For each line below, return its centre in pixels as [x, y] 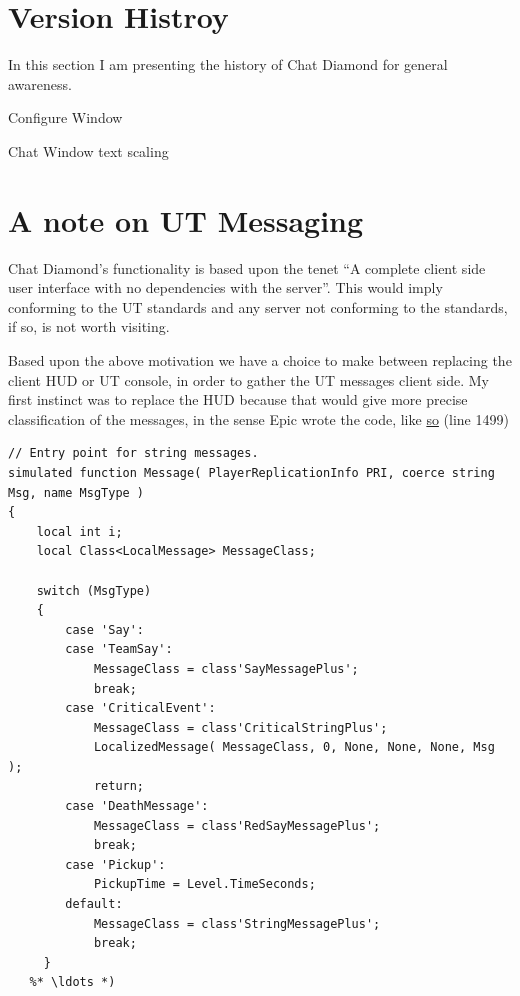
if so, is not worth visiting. [89, 326]
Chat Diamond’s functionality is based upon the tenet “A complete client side [247, 267]
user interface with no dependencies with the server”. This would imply [225, 287]
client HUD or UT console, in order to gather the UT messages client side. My [248, 379]
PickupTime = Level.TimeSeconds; [204, 884]
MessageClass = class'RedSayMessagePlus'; [237, 825]
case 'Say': [105, 629]
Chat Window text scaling [88, 150]
